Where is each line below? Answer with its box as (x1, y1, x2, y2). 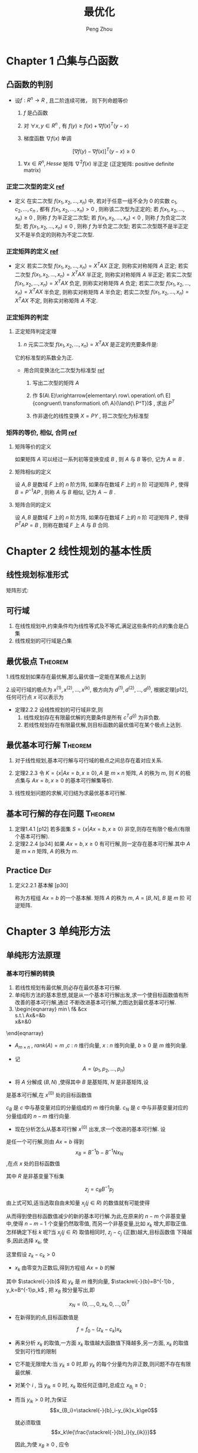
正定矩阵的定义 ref (6, 247, 59, 256)
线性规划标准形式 (6, 570, 69, 580)
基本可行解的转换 (6, 969, 55, 978)
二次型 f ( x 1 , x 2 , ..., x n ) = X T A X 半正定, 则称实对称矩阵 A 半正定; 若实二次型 (14, 270, 192, 279)
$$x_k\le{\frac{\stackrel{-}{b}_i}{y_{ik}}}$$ (51, 1428, 157, 1435)
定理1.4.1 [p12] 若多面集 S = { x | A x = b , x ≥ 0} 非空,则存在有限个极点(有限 (14, 825, 190, 833)
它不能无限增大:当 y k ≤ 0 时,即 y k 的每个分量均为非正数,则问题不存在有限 (14, 1360, 191, 1369)
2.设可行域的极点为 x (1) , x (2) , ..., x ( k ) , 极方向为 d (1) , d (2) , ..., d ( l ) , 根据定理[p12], (6, 685, 189, 693)
